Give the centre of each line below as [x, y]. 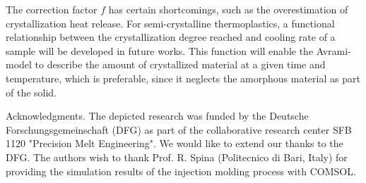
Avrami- [333, 50]
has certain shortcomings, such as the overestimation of [228, 9]
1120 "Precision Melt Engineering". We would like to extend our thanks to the [175, 143]
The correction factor [52, 9]
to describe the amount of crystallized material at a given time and [180, 64]
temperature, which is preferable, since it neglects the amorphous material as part [183, 78]
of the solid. [31, 92]
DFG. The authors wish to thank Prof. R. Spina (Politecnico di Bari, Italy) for [177, 157]
